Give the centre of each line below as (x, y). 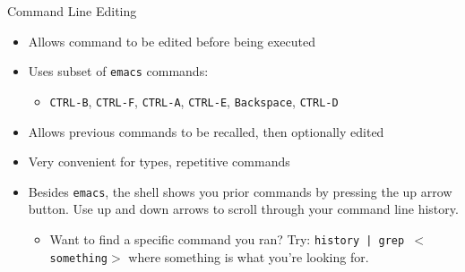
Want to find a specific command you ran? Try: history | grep (227, 238)
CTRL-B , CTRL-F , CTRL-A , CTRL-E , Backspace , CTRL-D (194, 101)
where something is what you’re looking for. (249, 256)
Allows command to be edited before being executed (172, 41)
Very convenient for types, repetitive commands (159, 161)
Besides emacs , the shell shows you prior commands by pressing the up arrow (240, 191)
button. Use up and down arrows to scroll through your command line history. (243, 209)
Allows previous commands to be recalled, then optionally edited (206, 131)
